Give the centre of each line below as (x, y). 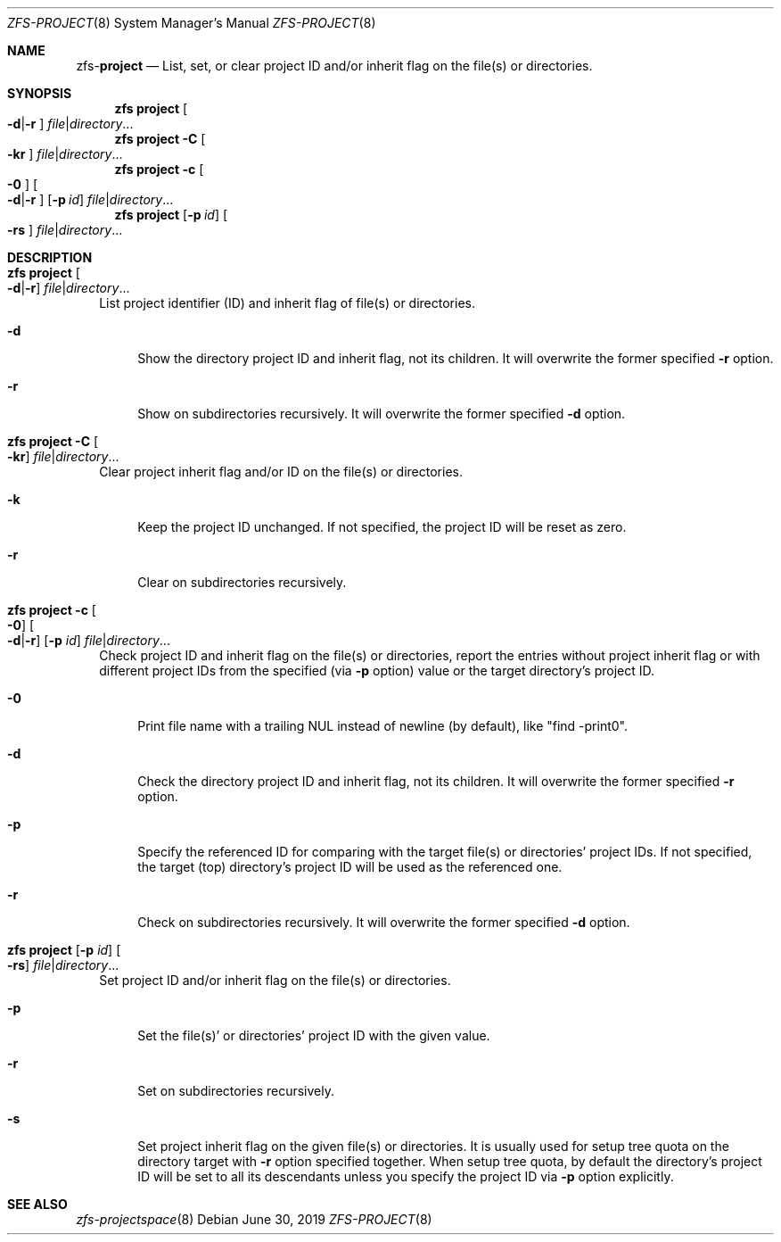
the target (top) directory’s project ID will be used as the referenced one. (350, 867)
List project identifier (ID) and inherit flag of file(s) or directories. (287, 303)
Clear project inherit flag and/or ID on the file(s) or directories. (281, 472)
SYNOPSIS (40, 93)
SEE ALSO (37, 1204)
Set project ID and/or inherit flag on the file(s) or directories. (275, 980)
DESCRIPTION (50, 257)
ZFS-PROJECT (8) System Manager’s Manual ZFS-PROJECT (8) (192, 23)
